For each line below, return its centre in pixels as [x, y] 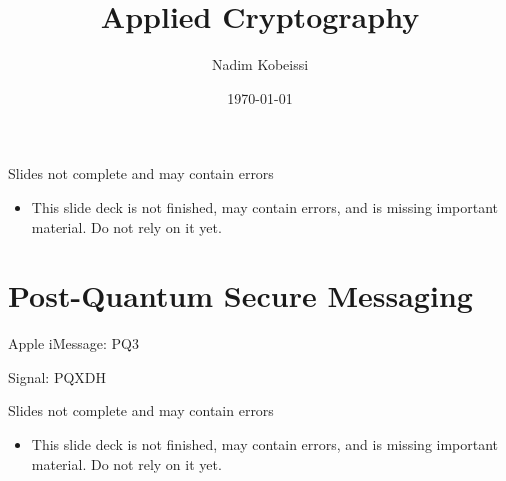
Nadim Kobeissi [260, 64]
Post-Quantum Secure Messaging [240, 295]
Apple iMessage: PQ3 [74, 343]
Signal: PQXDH [57, 376]
